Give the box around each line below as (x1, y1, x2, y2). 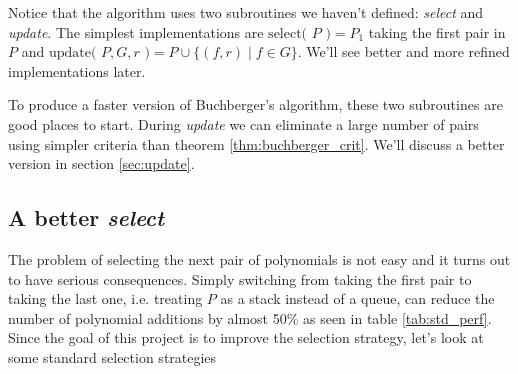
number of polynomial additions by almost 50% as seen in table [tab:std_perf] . (8, 307, 492, 328)
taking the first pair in (368, 21, 506, 42)
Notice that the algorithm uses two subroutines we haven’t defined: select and (8, 2, 484, 22)
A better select (8, 202, 165, 233)
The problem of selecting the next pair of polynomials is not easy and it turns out (8, 248, 511, 269)
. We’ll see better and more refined (297, 41, 510, 62)
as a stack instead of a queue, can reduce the (220, 288, 495, 309)
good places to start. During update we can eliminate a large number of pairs (8, 113, 479, 134)
